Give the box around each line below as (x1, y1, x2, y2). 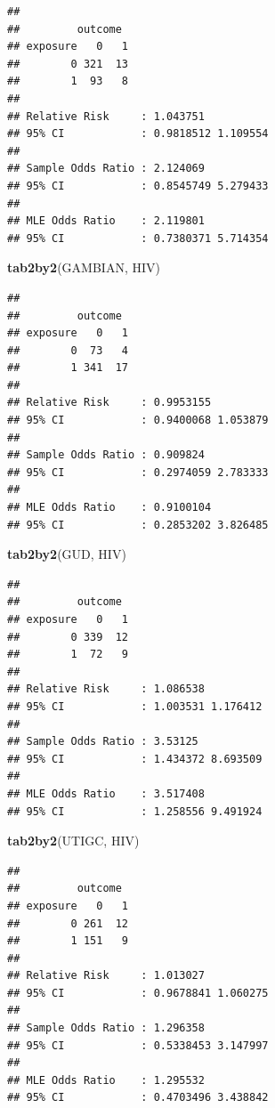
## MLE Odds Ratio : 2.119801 (7, 214, 205, 228)
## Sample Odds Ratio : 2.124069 (7, 162, 205, 175)
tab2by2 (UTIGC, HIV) (7, 831, 140, 850)
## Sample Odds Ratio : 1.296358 (7, 1022, 205, 1035)
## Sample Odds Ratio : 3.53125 (7, 735, 198, 748)
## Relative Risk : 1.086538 (7, 683, 205, 696)
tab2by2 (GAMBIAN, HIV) (7, 258, 160, 277)
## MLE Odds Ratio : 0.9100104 (7, 501, 212, 514)
